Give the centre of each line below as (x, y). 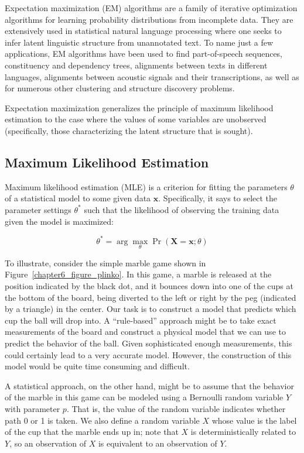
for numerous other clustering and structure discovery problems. (120, 88)
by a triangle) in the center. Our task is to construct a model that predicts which (151, 309)
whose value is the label (254, 420)
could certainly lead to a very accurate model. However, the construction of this (148, 354)
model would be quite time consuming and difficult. (97, 366)
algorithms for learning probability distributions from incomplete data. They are (149, 19)
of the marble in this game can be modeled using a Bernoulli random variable (144, 397)
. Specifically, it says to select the (218, 198)
